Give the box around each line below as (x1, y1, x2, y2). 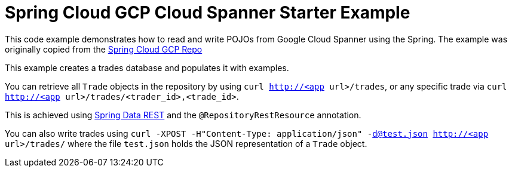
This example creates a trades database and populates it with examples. (5, 62, 289, 73)
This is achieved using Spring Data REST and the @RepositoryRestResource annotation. (5, 109, 361, 120)
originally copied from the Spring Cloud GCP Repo (5, 44, 203, 54)
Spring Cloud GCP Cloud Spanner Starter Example (5, 2, 410, 23)
